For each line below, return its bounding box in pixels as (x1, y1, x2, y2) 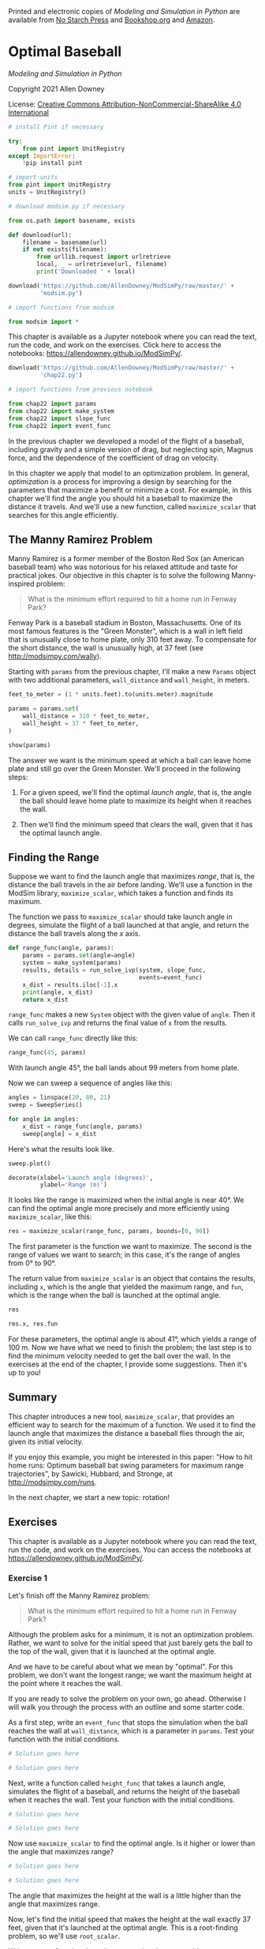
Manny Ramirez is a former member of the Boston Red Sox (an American (8, 554, 244, 564)
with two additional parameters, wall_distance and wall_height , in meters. (8, 675, 250, 685)
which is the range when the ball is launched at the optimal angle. (8, 1291, 221, 1300)
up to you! (8, 1367, 41, 1377)
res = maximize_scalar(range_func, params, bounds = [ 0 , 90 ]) (8, 1227, 211, 1235)
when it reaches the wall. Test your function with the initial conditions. (8, 1795, 235, 1805)
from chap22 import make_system (8, 407, 114, 415)
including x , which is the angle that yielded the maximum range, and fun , (8, 1282, 244, 1291)
